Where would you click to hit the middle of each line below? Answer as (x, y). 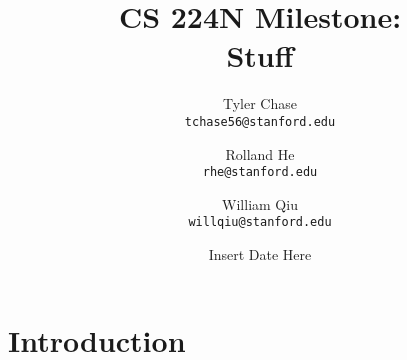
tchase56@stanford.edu (260, 121)
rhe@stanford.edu (260, 172)
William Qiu (260, 203)
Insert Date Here (260, 254)
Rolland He (260, 153)
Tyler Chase (260, 103)
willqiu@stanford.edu (260, 222)
